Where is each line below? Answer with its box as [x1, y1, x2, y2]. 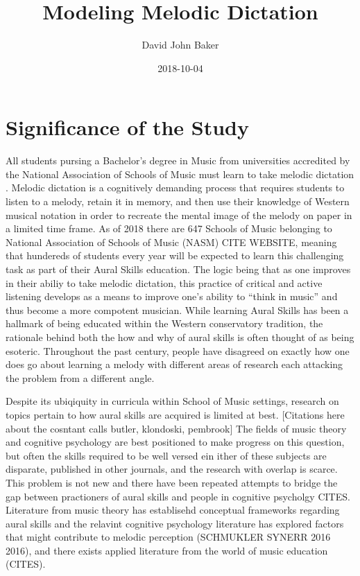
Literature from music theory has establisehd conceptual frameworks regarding [6, 503, 340, 517]
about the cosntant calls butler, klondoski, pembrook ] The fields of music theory [6, 421, 347, 435]
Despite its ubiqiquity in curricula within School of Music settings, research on [6, 394, 339, 408]
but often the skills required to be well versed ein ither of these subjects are [6, 448, 327, 462]
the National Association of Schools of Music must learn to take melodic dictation [6, 166, 354, 181]
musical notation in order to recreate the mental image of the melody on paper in [6, 207, 352, 222]
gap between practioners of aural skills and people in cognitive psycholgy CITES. [6, 489, 350, 503]
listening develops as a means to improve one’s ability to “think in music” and [6, 289, 338, 304]
